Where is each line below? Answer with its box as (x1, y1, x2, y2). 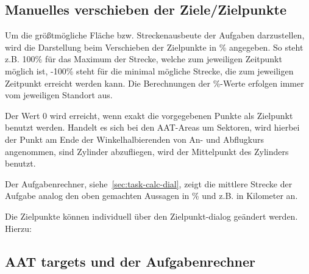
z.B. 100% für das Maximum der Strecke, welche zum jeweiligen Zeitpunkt (5, 52, 282, 65)
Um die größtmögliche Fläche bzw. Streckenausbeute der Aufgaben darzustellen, (5, 29, 305, 41)
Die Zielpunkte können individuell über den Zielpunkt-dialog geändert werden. (5, 209, 298, 222)
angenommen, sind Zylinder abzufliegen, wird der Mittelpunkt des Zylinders (5, 145, 289, 157)
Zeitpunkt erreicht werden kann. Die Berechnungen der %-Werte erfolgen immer (5, 76, 304, 89)
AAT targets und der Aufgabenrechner (5, 251, 255, 270)
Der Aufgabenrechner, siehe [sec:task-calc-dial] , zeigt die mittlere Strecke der (5, 177, 293, 190)
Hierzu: (5, 222, 32, 234)
